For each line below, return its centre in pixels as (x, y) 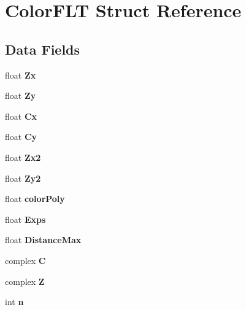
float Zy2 (23, 178)
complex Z (25, 281)
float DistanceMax (43, 240)
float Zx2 (23, 157)
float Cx (21, 116)
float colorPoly (35, 199)
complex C (25, 260)
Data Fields (43, 49)
